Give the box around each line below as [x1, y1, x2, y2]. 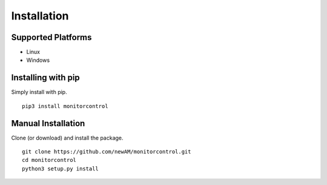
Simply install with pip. [11, 89, 67, 96]
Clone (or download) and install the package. [11, 134, 124, 141]
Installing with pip [11, 73, 80, 83]
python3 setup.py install [22, 165, 99, 172]
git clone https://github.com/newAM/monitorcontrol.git [22, 149, 191, 155]
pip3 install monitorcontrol [22, 103, 108, 109]
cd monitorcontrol [22, 156, 77, 164]
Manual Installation [11, 118, 85, 129]
